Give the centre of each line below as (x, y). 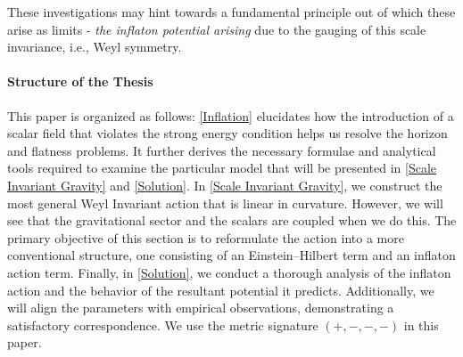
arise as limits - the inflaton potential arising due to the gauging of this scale (217, 29)
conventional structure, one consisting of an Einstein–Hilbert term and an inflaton (231, 255)
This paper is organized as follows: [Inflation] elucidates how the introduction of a (231, 115)
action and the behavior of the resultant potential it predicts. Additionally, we (221, 290)
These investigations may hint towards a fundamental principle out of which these (231, 12)
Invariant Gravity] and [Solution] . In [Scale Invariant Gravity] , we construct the (225, 185)
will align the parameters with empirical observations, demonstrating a (201, 308)
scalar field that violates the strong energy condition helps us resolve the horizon (227, 133)
